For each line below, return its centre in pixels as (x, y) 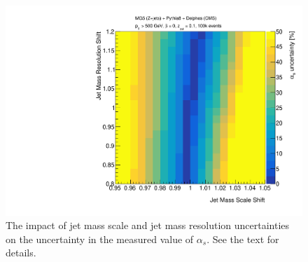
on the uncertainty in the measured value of (100, 239)
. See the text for (243, 239)
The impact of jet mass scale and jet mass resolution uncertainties (148, 225)
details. (21, 253)
